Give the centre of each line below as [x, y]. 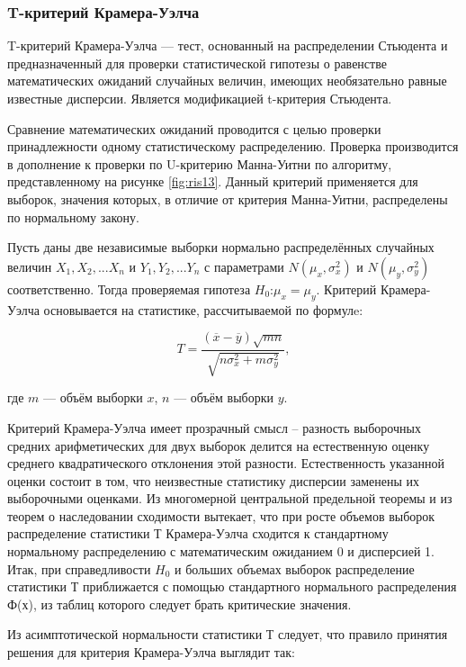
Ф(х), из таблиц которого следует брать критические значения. [179, 604]
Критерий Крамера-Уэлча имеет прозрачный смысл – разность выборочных [214, 427]
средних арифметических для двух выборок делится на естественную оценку [219, 445]
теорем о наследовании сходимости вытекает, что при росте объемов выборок [221, 515]
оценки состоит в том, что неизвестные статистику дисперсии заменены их [214, 480]
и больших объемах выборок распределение [295, 568]
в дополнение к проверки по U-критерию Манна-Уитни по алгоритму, [200, 163]
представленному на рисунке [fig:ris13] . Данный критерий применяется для [213, 181]
